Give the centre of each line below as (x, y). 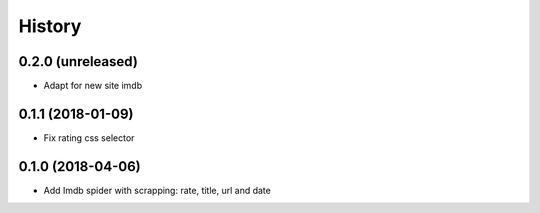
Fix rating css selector (89, 137)
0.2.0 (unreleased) (78, 61)
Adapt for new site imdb (93, 86)
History (50, 26)
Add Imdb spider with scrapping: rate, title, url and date (157, 190)
